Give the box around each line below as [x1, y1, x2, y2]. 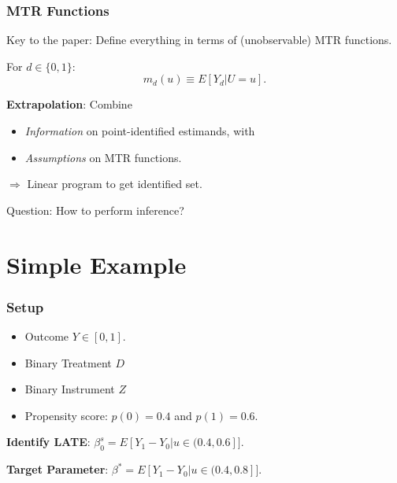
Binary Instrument [24, 381, 115, 397]
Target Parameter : [6, 461, 109, 477]
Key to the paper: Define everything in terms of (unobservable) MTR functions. [6, 31, 392, 48]
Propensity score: [24, 407, 108, 423]
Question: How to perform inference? [6, 201, 184, 218]
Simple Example [6, 248, 187, 280]
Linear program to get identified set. [27, 175, 202, 192]
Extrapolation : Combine [6, 96, 132, 112]
